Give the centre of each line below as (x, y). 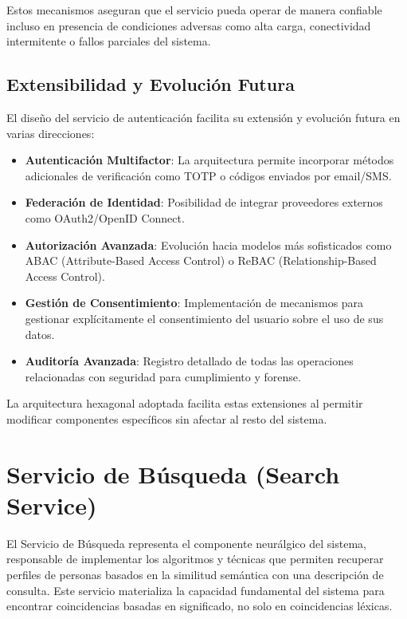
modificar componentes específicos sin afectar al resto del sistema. (167, 418)
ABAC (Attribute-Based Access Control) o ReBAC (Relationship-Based (201, 260)
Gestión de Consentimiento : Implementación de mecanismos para (194, 303)
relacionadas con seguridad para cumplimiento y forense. (163, 376)
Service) (52, 505)
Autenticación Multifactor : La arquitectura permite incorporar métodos (209, 160)
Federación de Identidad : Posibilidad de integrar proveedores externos (204, 202)
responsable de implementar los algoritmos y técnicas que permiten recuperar (195, 559)
